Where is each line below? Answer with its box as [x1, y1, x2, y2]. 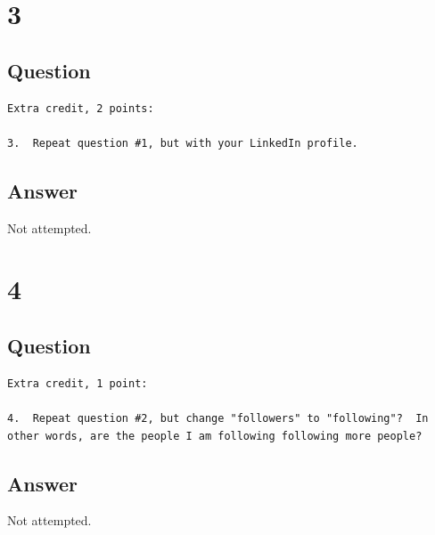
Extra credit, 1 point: [7, 377, 148, 390]
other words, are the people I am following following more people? [7, 429, 423, 442]
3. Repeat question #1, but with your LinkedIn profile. [7, 136, 358, 150]
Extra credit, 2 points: [7, 101, 154, 115]
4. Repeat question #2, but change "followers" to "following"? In [7, 411, 429, 425]
